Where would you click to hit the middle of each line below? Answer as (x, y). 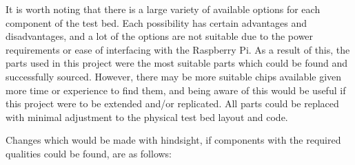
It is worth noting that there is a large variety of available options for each (163, 9)
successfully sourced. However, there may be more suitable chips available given (174, 76)
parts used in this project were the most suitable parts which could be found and (177, 63)
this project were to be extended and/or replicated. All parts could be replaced (172, 103)
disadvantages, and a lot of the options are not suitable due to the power (160, 36)
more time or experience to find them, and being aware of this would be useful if (176, 90)
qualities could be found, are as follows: (89, 153)
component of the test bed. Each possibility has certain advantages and (156, 22)
